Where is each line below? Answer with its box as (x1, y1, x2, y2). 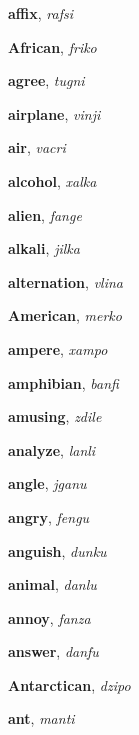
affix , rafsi (8, 3, 73, 23)
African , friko (8, 36, 97, 57)
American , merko (8, 305, 122, 326)
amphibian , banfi (8, 372, 119, 393)
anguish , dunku (8, 540, 107, 561)
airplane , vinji (8, 103, 101, 124)
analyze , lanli (8, 439, 96, 460)
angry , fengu (8, 506, 90, 527)
